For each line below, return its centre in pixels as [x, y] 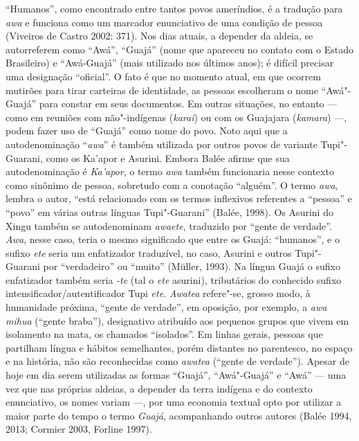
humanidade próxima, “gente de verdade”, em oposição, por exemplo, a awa [166, 307]
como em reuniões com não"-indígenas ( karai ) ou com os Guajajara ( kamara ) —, [176, 117]
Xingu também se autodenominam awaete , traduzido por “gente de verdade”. [169, 225]
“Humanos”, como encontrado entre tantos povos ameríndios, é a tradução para [174, 8]
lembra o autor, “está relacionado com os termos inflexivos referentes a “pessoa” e [179, 198]
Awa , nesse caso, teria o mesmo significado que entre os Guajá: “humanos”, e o [173, 239]
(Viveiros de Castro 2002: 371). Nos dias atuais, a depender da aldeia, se [159, 36]
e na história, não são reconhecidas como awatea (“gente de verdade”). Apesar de [177, 361]
